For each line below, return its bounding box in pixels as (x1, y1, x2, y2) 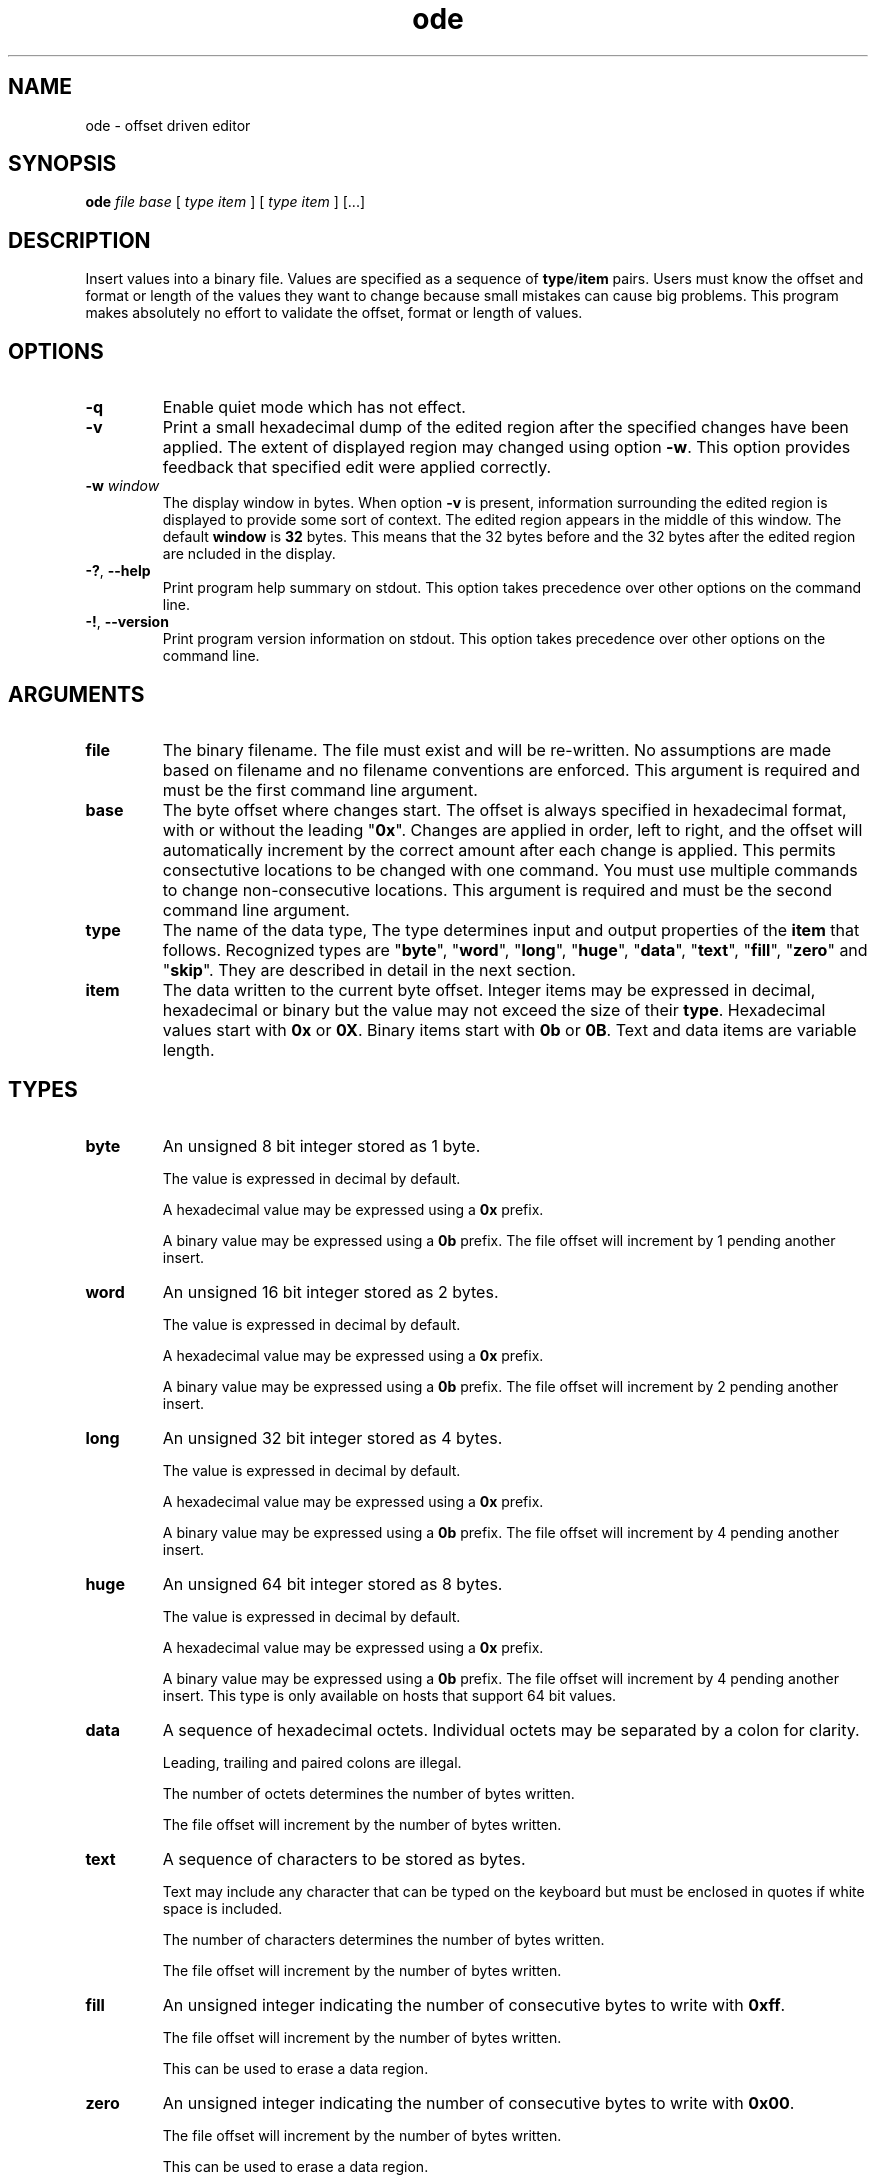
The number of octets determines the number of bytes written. (162, 1784, 575, 1802)
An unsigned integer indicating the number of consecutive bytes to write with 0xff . (162, 1994, 786, 2015)
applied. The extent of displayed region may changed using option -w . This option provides (162, 437, 851, 458)
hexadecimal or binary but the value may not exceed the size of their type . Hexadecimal (162, 999, 826, 1020)
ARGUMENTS (8, 681, 145, 707)
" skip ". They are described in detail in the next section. (162, 959, 576, 980)
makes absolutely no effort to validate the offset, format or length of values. (85, 304, 583, 322)
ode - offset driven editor (85, 116, 251, 134)
